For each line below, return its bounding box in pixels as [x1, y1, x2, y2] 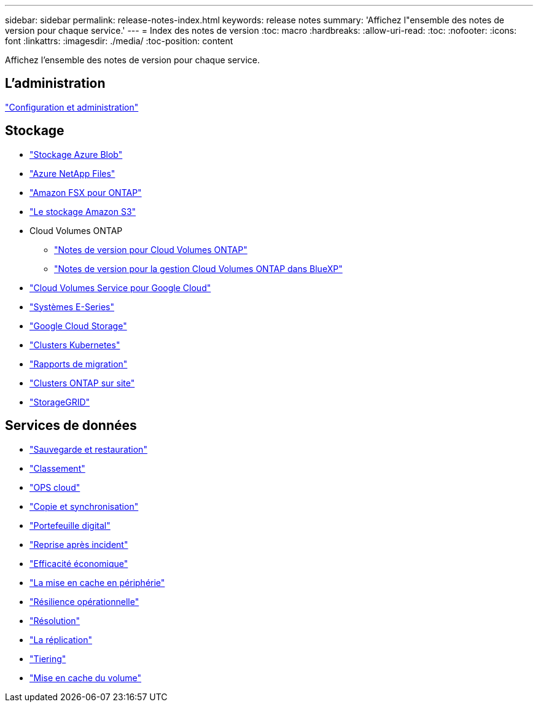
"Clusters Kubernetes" [29, 339, 120, 350]
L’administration [5, 76, 106, 92]
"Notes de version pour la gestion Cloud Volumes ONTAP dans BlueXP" [54, 263, 343, 274]
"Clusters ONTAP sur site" [29, 377, 135, 388]
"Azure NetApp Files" [29, 168, 115, 179]
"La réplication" [29, 634, 92, 645]
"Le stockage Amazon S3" [29, 206, 136, 217]
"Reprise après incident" [29, 539, 128, 550]
